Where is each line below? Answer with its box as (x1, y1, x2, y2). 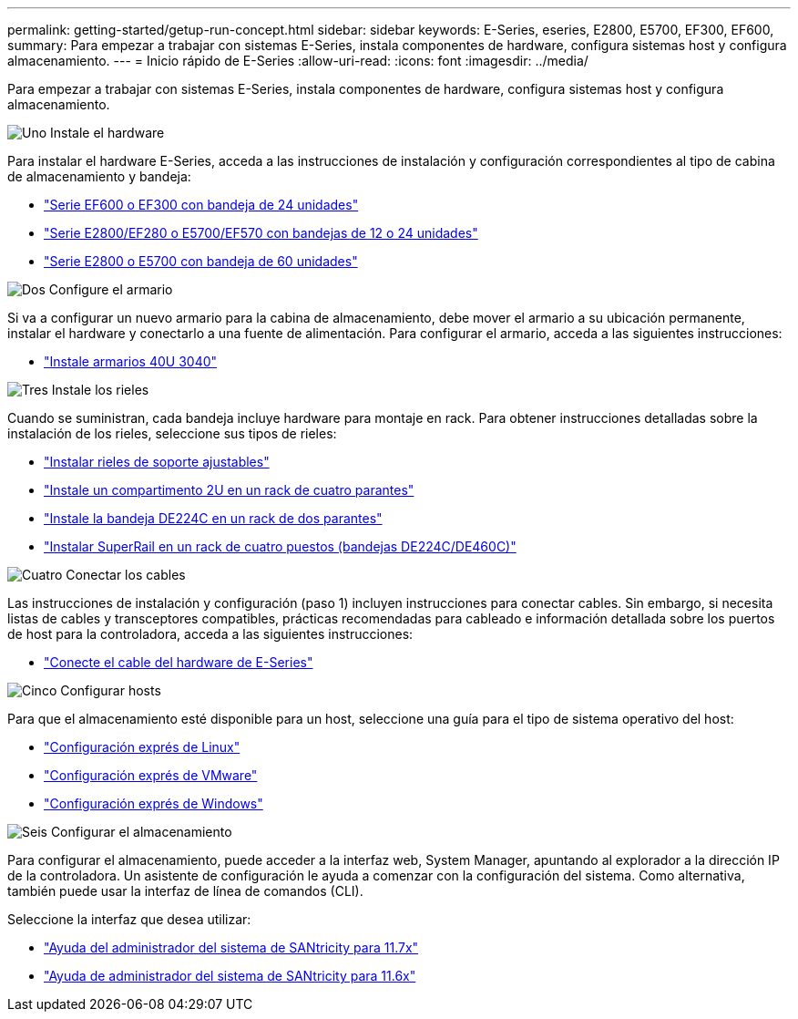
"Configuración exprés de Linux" (44, 739, 240, 755)
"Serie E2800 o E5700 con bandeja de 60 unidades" (44, 253, 358, 269)
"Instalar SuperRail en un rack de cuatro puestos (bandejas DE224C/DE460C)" (44, 539, 517, 554)
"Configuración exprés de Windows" (44, 796, 263, 811)
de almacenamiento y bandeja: (7, 169, 191, 184)
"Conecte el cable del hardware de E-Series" (44, 654, 313, 670)
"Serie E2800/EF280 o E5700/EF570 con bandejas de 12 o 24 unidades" (44, 225, 478, 241)
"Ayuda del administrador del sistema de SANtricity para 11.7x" (44, 940, 419, 955)
